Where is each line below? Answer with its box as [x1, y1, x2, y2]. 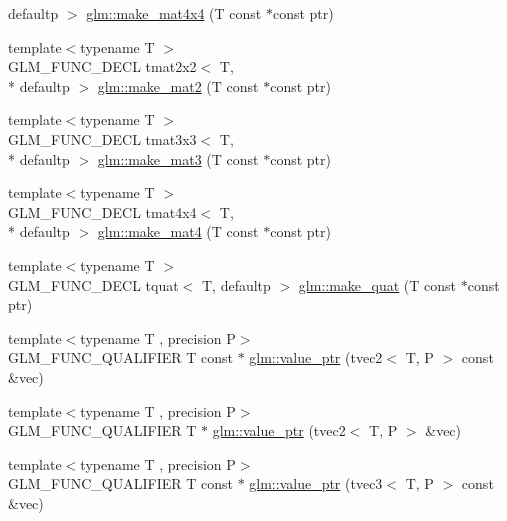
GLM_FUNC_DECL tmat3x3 [8, 128, 197, 149]
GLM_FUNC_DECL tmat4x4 [8, 201, 197, 222]
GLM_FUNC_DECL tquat [8, 274, 179, 295]
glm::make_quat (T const [298, 274, 457, 295]
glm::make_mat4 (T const [97, 221, 259, 242]
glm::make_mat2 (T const [97, 75, 259, 96]
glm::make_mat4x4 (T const [86, 3, 262, 23]
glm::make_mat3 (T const [97, 148, 259, 169]
